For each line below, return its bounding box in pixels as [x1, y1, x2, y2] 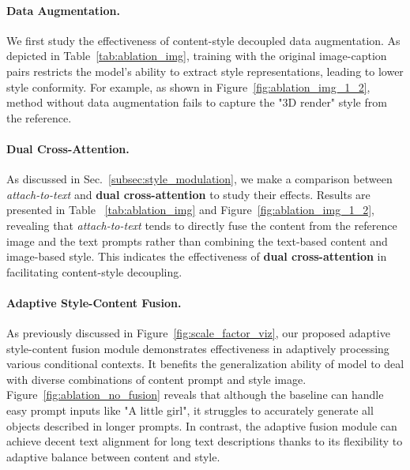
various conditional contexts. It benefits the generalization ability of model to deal [6, 355, 404, 372]
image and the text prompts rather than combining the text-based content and [6, 232, 388, 249]
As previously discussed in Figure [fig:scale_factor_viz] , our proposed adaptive [6, 325, 390, 341]
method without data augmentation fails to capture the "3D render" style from [6, 94, 387, 111]
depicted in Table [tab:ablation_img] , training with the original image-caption [6, 47, 387, 64]
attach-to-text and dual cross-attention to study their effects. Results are [6, 186, 371, 202]
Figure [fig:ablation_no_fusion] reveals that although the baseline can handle [6, 386, 384, 403]
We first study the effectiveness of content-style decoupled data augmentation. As [6, 32, 401, 48]
